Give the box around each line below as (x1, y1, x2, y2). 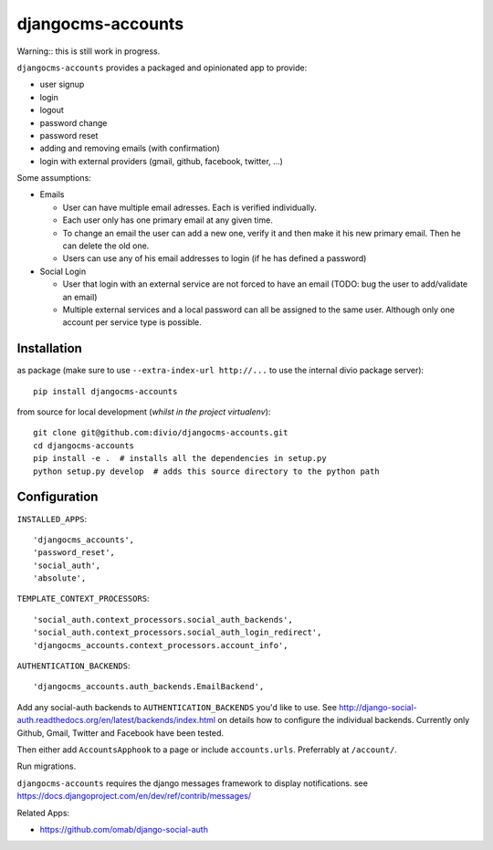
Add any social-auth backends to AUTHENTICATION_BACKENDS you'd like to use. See (16, 701, 338, 712)
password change (39, 117, 108, 128)
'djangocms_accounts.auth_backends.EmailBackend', (33, 681, 265, 692)
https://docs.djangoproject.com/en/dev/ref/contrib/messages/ (16, 791, 251, 802)
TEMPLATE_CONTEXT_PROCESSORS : (16, 593, 150, 604)
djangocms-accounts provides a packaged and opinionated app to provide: (16, 62, 308, 73)
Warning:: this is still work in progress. (16, 46, 161, 57)
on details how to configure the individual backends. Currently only (217, 715, 470, 726)
